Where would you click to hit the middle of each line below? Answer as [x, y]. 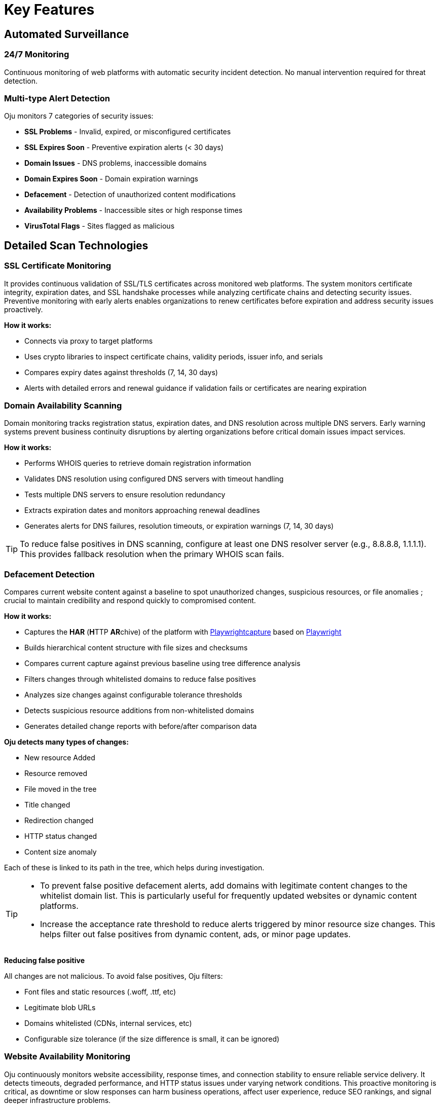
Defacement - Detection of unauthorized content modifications [130, 195]
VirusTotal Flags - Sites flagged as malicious [100, 226]
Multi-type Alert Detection [57, 98]
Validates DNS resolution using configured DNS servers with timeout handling [154, 479]
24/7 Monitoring [37, 54]
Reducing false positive [44, 961]
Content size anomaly [61, 852]
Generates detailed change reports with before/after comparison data [141, 726]
